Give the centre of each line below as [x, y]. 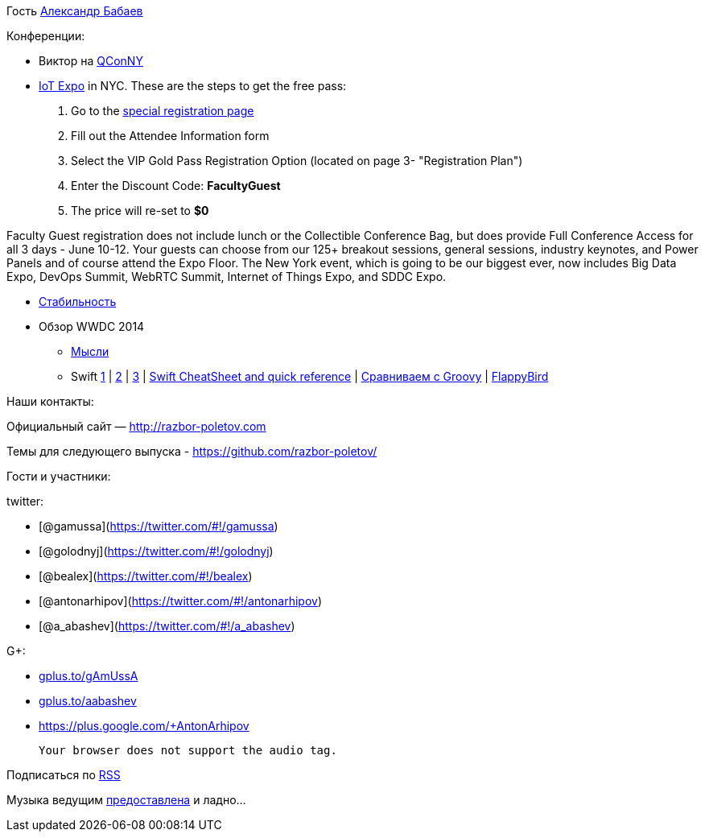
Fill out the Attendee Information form [170, 136]
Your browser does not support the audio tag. [188, 750]
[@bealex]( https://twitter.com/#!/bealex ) [146, 576]
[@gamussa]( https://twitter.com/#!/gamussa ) [159, 526]
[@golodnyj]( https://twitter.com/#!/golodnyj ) [156, 551]
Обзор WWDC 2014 [92, 326]
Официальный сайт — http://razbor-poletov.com [136, 426]
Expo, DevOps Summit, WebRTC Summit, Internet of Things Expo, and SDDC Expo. [227, 277]
